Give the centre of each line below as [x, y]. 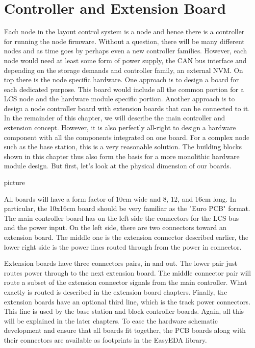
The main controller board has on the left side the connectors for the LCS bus [122, 218]
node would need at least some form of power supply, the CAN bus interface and [125, 60]
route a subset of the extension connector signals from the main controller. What [126, 282]
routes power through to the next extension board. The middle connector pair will [127, 272]
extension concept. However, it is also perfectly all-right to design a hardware [120, 128]
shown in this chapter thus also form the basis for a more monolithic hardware [122, 156]
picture [14, 182]
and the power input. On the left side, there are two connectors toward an [115, 227]
